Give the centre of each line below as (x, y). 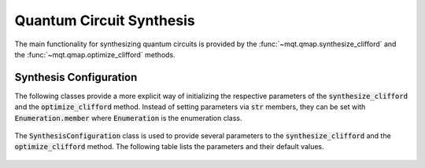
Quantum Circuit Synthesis (105, 20)
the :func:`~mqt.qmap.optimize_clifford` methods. (95, 54)
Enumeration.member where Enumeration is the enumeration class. (128, 118)
